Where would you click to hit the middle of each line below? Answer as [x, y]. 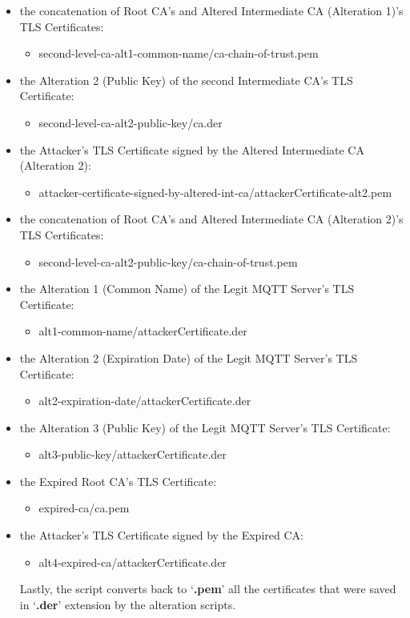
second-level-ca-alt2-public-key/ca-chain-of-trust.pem [168, 261]
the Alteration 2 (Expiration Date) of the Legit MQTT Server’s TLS [189, 357]
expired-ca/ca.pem [84, 508]
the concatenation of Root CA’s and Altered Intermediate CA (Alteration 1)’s [211, 10]
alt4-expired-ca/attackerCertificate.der [133, 562]
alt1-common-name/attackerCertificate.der [143, 331]
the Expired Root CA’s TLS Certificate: [118, 481]
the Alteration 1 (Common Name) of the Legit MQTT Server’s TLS [187, 289]
